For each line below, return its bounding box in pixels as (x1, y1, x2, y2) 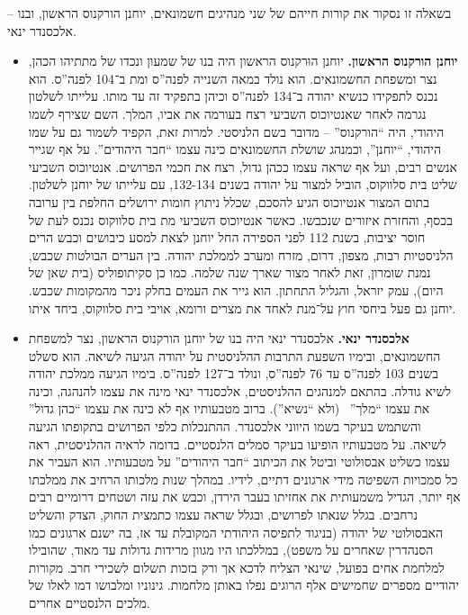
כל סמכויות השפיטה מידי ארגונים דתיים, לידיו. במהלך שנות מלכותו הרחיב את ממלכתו (28, 469, 458, 488)
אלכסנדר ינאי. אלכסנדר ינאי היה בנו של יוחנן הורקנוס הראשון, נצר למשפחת (28, 329, 409, 348)
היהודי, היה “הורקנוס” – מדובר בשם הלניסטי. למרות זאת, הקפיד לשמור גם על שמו (28, 122, 445, 140)
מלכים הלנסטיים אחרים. (28, 593, 150, 611)
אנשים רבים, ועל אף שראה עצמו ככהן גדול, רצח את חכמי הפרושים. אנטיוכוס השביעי (28, 157, 457, 176)
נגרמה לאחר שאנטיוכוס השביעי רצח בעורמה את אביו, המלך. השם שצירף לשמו (28, 104, 427, 122)
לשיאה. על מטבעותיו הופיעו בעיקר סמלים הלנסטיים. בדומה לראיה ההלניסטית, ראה (28, 434, 446, 453)
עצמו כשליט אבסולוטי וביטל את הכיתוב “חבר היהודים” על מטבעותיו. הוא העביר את (28, 452, 450, 471)
